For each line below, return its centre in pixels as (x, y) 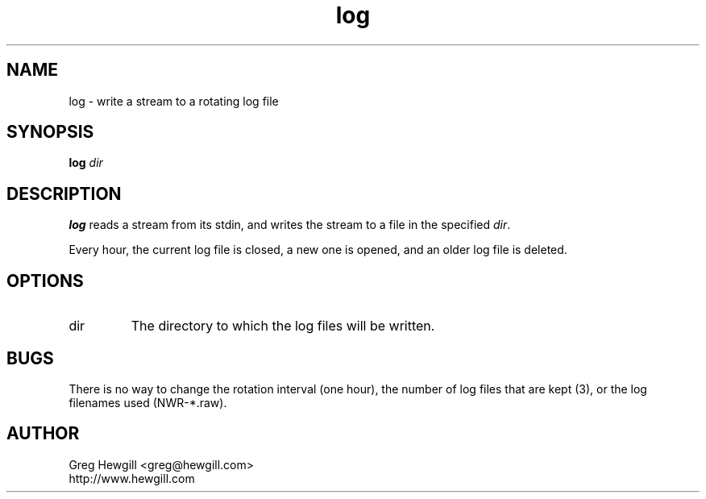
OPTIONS (45, 281)
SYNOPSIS (50, 132)
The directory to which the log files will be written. (283, 326)
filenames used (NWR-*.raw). (148, 402)
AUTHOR (43, 434)
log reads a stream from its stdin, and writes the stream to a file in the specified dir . (290, 225)
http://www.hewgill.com (132, 478)
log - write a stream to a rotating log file (174, 101)
